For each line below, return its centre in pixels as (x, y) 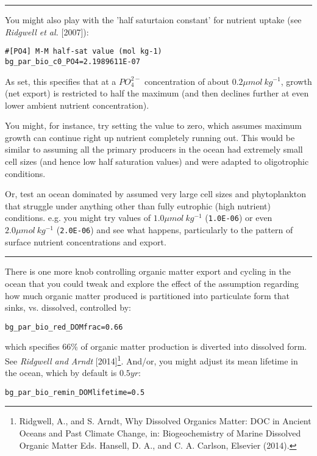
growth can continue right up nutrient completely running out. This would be (150, 137)
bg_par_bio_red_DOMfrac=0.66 (64, 327)
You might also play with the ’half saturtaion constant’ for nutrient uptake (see (153, 20)
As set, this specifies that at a (61, 81)
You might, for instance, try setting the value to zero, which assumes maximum (153, 125)
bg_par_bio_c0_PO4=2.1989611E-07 (73, 61)
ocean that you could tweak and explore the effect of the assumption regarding (152, 283)
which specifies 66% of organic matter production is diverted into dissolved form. (156, 346)
